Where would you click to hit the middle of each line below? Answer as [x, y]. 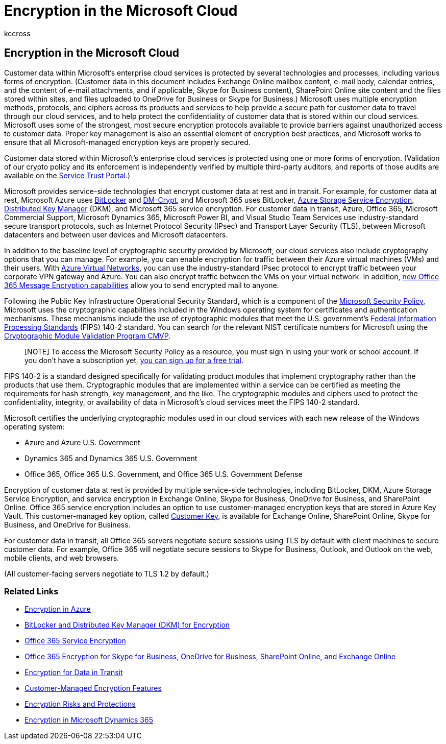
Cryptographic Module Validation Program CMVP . [88, 335]
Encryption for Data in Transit [74, 673]
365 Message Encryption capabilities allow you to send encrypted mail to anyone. [142, 285]
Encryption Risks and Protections [80, 704]
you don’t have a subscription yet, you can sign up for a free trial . [134, 360]
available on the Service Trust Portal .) [67, 175]
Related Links [31, 591]
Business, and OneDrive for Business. [67, 524]
